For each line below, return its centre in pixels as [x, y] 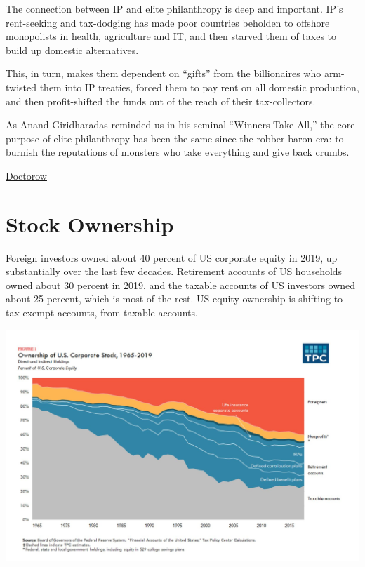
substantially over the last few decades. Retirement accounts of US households [174, 271]
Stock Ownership [90, 224]
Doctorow [26, 175]
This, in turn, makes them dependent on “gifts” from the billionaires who [164, 73]
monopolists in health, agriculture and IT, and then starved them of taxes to [171, 36]
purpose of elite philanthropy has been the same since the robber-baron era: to [175, 138]
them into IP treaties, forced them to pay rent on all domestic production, [199, 87]
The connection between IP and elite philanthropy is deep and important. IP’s [174, 8]
